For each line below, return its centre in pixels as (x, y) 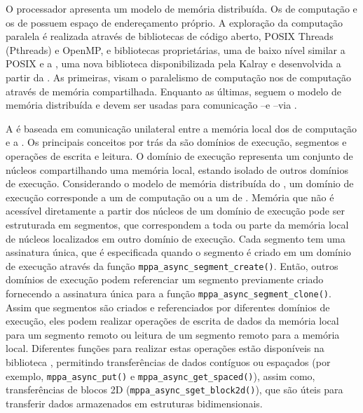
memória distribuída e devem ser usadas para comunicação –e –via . (151, 105)
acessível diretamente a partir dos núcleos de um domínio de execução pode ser (175, 211)
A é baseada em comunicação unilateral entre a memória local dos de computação (181, 128)
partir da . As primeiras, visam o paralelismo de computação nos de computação (178, 77)
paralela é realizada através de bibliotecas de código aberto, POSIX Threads (170, 36)
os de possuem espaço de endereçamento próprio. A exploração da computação (174, 22)
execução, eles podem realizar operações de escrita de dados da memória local (172, 321)
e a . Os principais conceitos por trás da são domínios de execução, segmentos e (176, 142)
